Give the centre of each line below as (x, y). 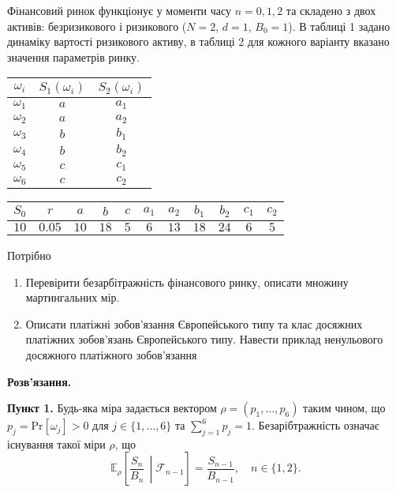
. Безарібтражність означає (316, 425)
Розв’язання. (39, 381)
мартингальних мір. (73, 297)
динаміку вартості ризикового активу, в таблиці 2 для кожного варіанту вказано (198, 41)
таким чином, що (344, 408)
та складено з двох (331, 10)
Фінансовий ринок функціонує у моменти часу (120, 10)
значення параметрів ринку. (73, 56)
